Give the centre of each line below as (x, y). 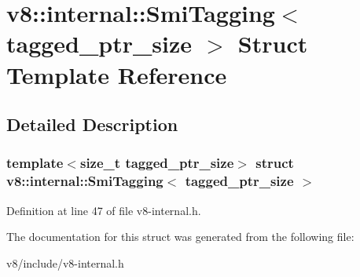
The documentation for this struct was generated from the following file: (180, 237)
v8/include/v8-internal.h (65, 262)
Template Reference (117, 74)
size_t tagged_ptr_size (157, 163)
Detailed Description (92, 124)
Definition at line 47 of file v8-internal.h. (104, 210)
